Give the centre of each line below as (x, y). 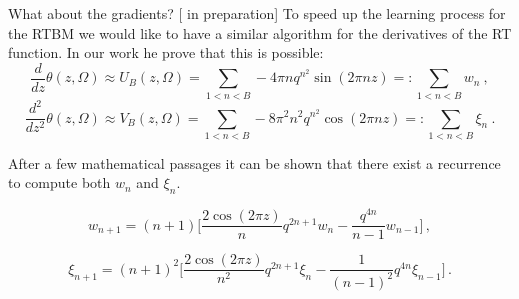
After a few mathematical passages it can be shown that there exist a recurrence (254, 162)
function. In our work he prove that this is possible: (166, 52)
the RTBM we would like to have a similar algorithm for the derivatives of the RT (260, 32)
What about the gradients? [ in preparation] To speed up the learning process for (257, 13)
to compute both (59, 182)
